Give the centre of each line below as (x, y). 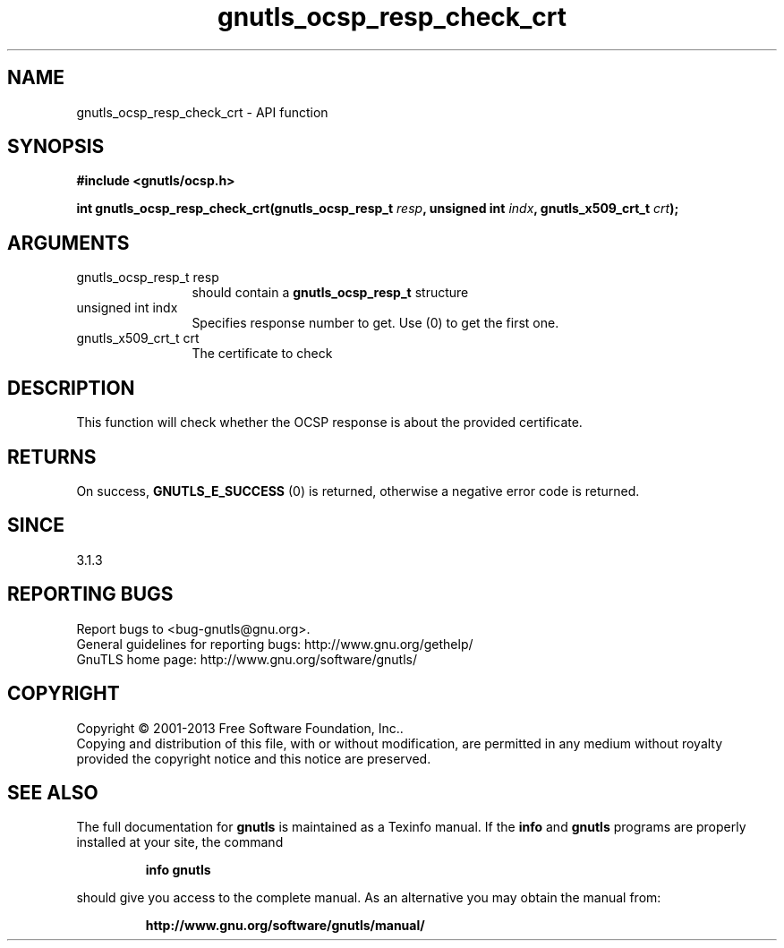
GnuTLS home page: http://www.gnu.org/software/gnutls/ (247, 659)
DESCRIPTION (71, 388)
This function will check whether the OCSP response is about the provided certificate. (329, 423)
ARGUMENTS (68, 243)
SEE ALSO (53, 792)
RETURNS (52, 457)
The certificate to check (262, 354)
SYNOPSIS (56, 147)
